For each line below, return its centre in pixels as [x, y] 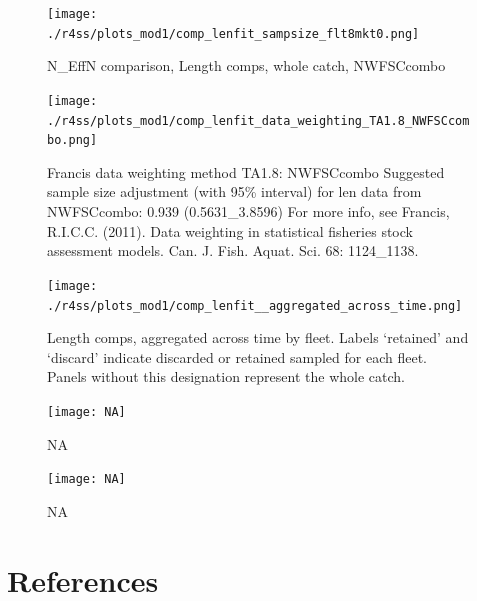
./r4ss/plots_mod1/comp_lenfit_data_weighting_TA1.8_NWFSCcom [258, 120]
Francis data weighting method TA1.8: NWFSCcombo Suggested [246, 171]
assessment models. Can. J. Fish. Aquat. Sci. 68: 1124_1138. [233, 250]
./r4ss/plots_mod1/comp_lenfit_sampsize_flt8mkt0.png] [233, 33]
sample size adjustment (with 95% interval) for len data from [234, 191]
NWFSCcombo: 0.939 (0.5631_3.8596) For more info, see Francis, [248, 211]
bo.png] [72, 140]
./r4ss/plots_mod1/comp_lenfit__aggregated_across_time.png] [255, 305]
